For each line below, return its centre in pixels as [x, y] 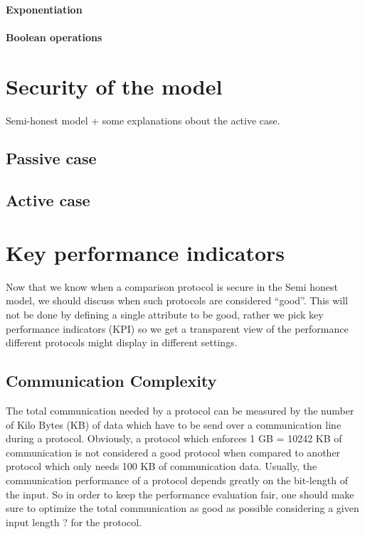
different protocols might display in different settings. [122, 342]
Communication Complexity [111, 381]
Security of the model [114, 86]
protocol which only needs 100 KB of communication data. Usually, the [162, 466]
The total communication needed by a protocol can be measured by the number [180, 410]
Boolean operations [54, 37]
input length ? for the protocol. [74, 522]
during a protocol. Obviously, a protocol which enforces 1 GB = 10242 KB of [174, 438]
